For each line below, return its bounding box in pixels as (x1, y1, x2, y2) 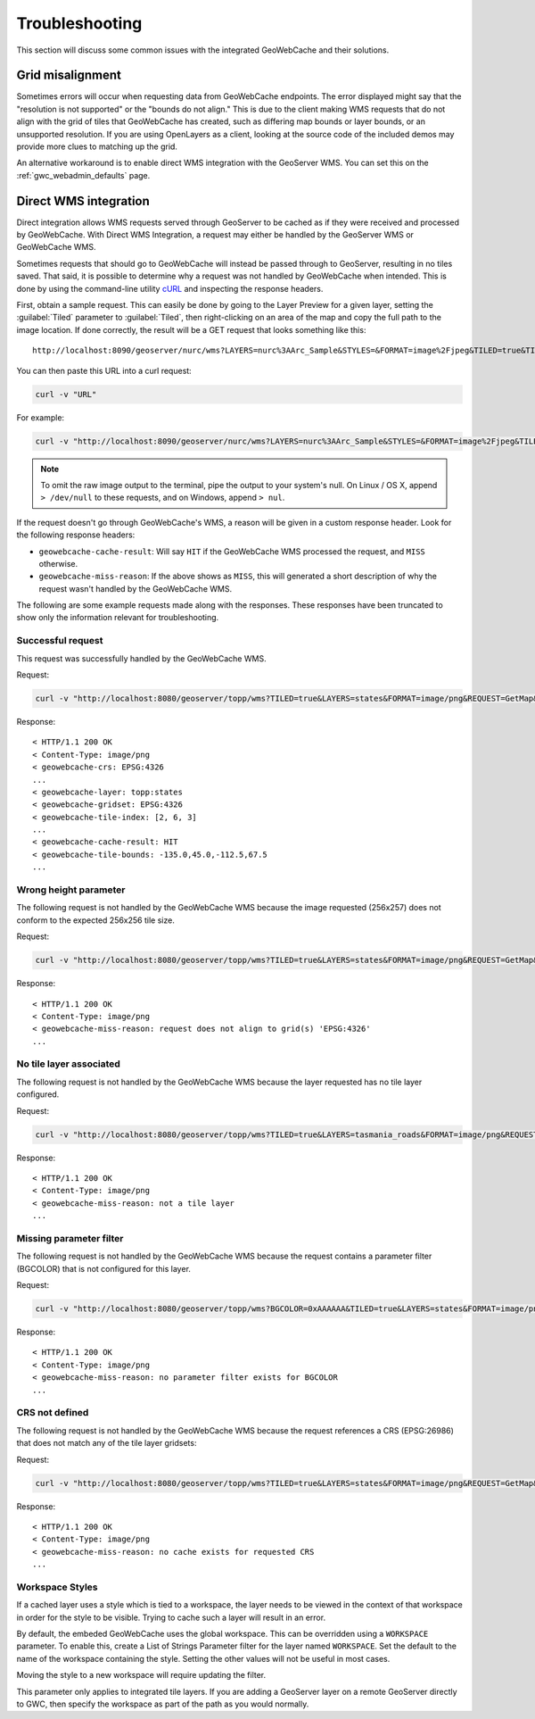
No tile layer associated (16, 1058, 120, 1070)
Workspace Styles (16, 1581, 98, 1593)
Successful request (16, 635, 103, 647)
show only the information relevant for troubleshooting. (16, 612, 219, 623)
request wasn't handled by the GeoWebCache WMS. (38, 583, 232, 594)
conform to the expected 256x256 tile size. (16, 915, 176, 926)
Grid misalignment (16, 68, 122, 83)
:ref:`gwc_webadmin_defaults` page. (16, 170, 151, 180)
